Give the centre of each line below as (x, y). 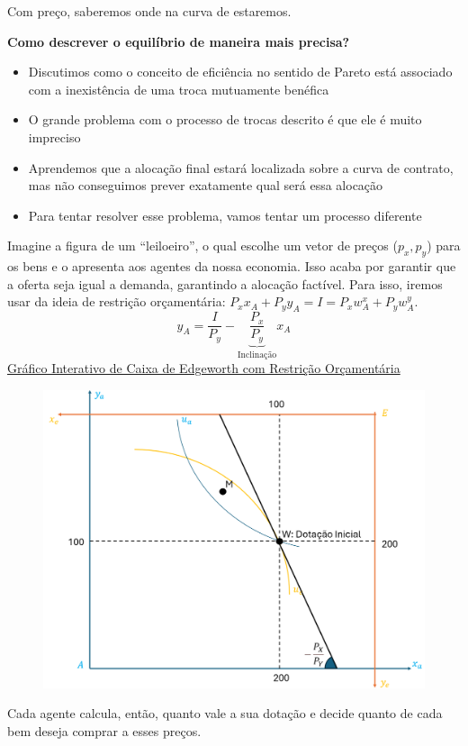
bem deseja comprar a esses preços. (104, 730)
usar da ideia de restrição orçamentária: (117, 301)
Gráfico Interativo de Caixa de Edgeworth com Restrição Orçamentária (204, 368)
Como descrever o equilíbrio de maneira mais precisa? (179, 41)
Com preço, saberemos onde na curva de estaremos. (149, 11)
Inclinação (257, 355)
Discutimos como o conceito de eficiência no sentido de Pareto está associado (240, 72)
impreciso (54, 136)
